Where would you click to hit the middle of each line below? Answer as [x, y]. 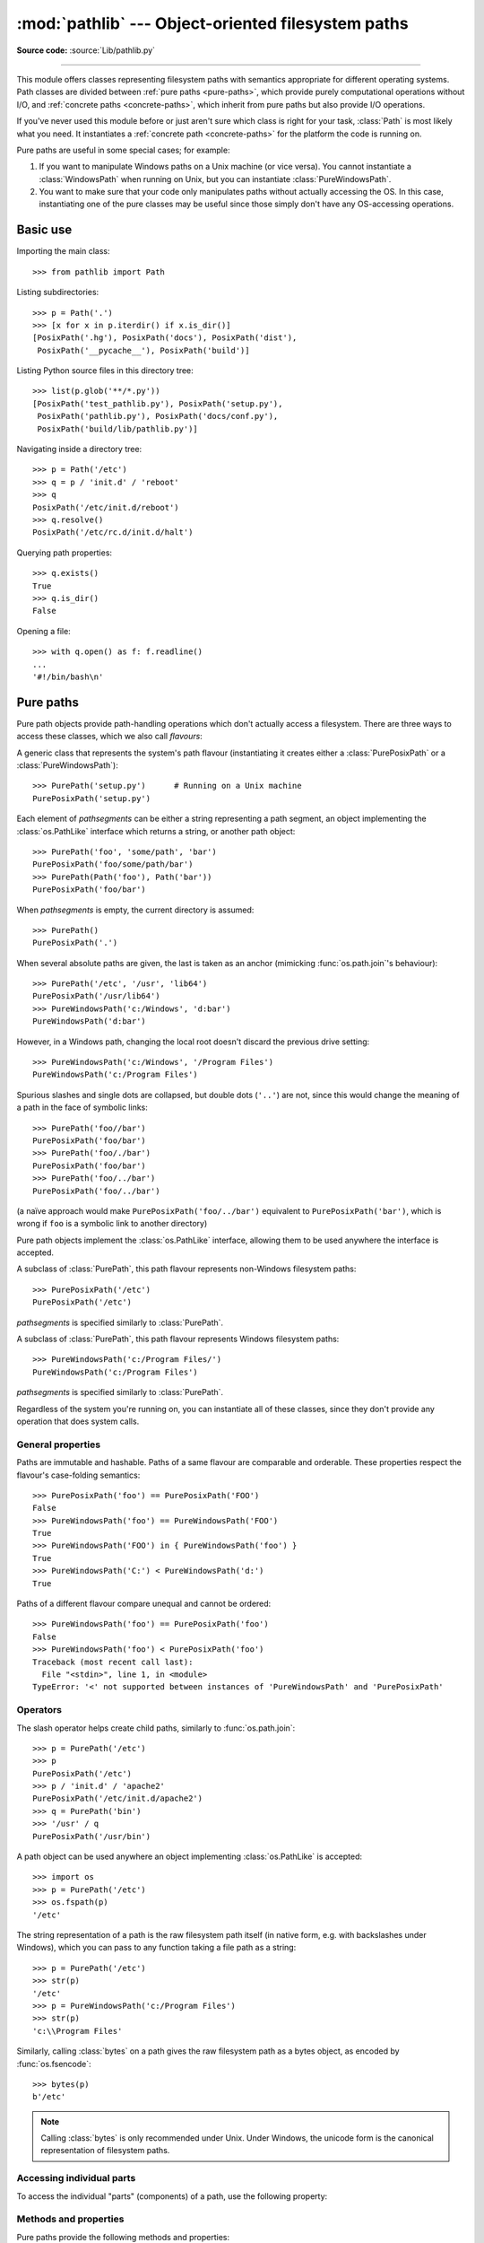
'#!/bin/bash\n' [68, 676]
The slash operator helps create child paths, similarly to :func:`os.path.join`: [156, 1728]
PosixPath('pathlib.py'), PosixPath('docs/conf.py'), [158, 416]
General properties [59, 1444]
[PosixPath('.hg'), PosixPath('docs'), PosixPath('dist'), [165, 338]
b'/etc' [49, 2097]
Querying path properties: [64, 553]
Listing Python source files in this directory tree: [105, 371]
